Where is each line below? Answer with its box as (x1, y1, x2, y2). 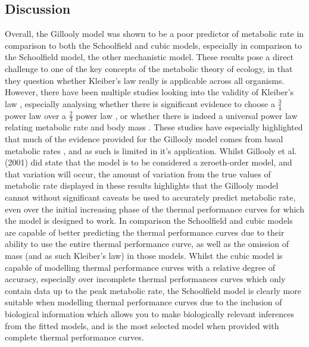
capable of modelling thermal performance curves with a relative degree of (5, 261, 276, 273)
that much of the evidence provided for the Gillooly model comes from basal (5, 133, 283, 145)
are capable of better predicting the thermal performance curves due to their (5, 226, 285, 238)
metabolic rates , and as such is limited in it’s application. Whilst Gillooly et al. (5, 144, 297, 157)
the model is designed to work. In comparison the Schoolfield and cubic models (5, 214, 293, 227)
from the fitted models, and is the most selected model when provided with (5, 319, 279, 332)
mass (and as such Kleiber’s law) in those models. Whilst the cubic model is (5, 249, 283, 261)
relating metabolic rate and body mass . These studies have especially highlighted (5, 121, 303, 133)
